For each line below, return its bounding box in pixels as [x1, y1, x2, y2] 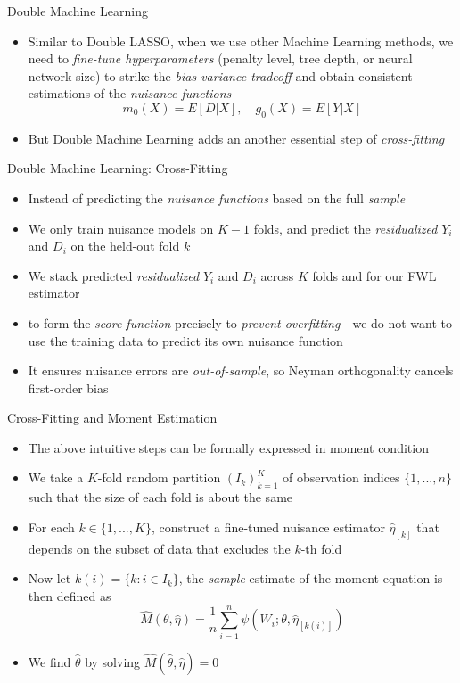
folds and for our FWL [312, 266, 437, 284]
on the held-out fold [70, 236, 180, 255]
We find [28, 652, 71, 671]
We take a [28, 468, 84, 487]
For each [28, 517, 75, 536]
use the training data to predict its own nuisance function [28, 331, 343, 350]
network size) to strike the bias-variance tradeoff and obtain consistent [28, 66, 413, 85]
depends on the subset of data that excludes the [28, 539, 291, 557]
